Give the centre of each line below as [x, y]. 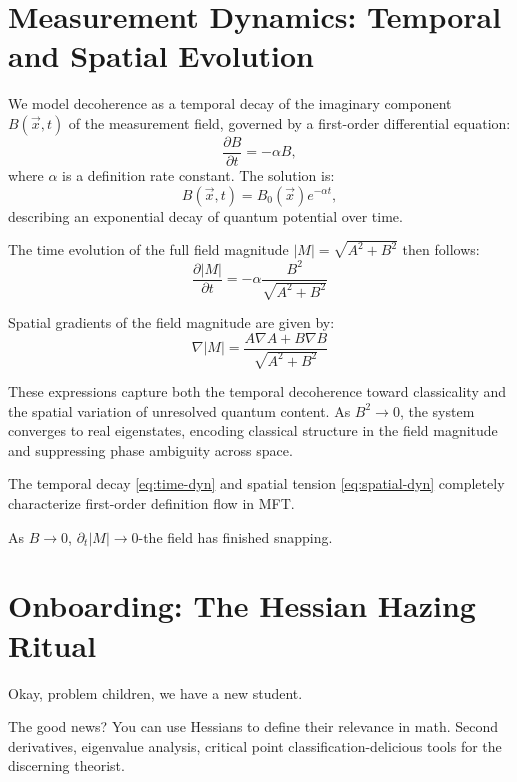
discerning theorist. [66, 765]
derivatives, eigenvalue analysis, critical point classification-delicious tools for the [255, 745]
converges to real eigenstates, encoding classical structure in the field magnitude [253, 430]
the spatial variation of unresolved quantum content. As [179, 410]
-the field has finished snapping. [235, 536]
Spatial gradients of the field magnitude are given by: [171, 321]
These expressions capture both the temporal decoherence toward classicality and [257, 391]
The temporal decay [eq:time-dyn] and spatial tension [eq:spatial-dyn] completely [256, 483]
